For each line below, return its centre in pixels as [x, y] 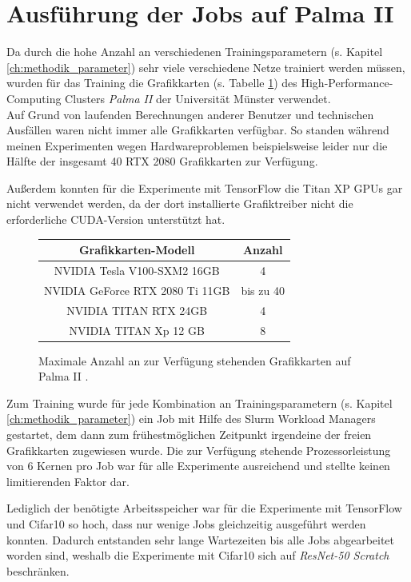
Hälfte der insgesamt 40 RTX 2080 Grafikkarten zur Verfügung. [162, 161]
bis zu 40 [263, 290]
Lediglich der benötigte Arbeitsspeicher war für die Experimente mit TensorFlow [204, 508]
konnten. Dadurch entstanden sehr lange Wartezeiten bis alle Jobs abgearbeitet [201, 539]
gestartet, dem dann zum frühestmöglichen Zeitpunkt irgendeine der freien [189, 434]
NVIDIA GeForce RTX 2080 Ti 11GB [137, 290]
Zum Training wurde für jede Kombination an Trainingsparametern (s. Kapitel [200, 403]
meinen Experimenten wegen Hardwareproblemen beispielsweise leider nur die [197, 145]
